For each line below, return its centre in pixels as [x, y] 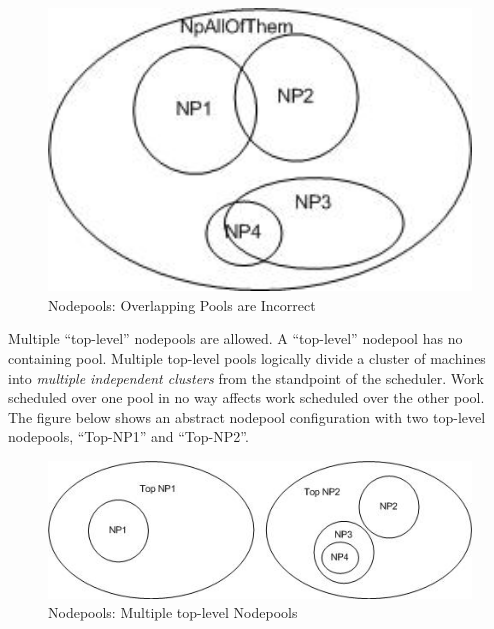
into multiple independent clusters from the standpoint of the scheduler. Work [246, 377]
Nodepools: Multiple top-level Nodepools [173, 612]
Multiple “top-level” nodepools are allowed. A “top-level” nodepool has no [235, 338]
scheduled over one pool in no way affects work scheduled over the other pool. [246, 397]
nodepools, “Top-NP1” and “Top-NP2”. [128, 436]
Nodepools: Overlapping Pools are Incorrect [182, 304]
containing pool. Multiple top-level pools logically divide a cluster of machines [247, 358]
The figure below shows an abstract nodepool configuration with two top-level [247, 416]
